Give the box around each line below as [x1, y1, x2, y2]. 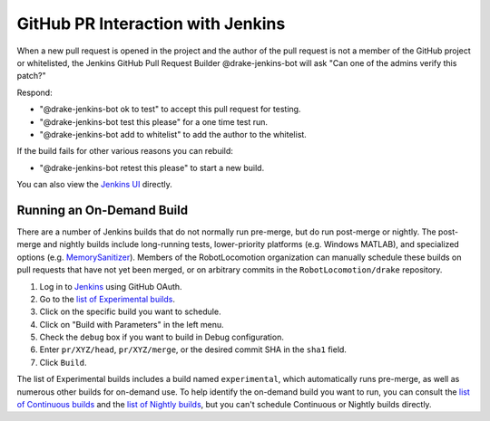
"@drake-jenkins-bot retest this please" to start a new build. [39, 162, 265, 173]
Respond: [16, 87, 54, 98]
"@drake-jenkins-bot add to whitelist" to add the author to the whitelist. [39, 129, 308, 139]
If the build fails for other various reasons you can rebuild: [16, 146, 233, 157]
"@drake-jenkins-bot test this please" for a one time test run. [39, 116, 268, 127]
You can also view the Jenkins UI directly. [16, 179, 172, 190]
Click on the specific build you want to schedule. [39, 306, 221, 317]
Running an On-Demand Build [16, 202, 189, 217]
